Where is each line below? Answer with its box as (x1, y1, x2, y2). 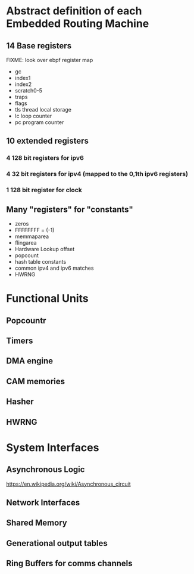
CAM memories (6, 376, 65, 386)
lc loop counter (14, 112, 52, 119)
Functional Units (6, 292, 89, 305)
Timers (6, 335, 33, 345)
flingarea (14, 239, 37, 246)
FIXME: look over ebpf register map (6, 57, 93, 63)
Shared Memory (6, 518, 67, 528)
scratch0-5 (14, 87, 43, 94)
